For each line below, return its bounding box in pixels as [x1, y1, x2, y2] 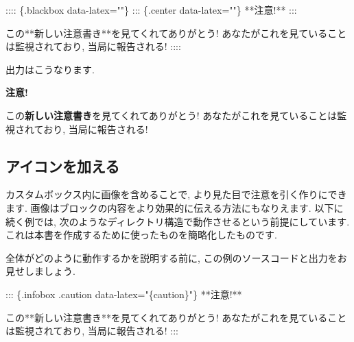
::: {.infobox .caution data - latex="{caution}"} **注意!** [5, 286, 242, 301]
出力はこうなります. [5, 62, 95, 76]
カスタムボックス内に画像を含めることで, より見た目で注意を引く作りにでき [5, 187, 347, 201]
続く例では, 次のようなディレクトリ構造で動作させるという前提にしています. [5, 214, 350, 228]
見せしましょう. [5, 264, 75, 278]
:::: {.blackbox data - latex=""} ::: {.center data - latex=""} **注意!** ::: [5, 3, 297, 16]
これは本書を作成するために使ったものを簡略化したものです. [5, 228, 277, 242]
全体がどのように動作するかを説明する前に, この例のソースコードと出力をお [5, 250, 347, 265]
